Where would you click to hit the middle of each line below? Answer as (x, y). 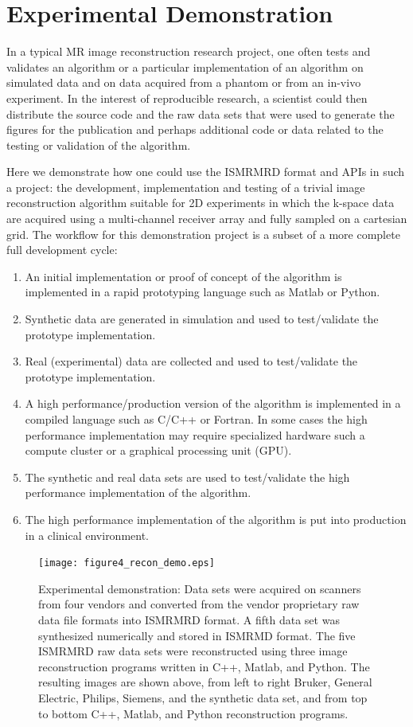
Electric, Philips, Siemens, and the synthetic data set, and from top (203, 697)
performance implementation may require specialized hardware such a (195, 434)
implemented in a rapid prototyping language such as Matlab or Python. (203, 292)
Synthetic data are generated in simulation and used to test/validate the (202, 319)
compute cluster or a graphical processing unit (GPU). (158, 450)
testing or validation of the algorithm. (99, 145)
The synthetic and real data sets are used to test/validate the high (187, 477)
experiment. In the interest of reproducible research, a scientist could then (187, 98)
